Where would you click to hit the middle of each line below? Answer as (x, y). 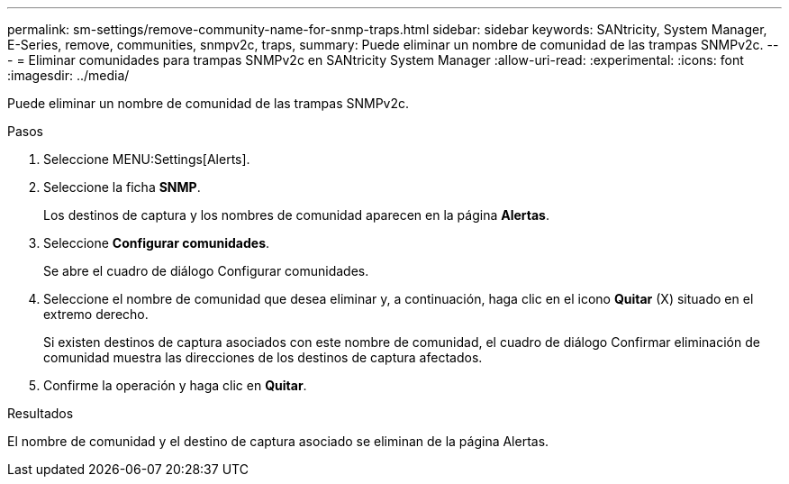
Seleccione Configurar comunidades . (157, 243)
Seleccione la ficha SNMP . (122, 187)
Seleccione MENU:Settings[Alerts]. (147, 159)
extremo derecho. (96, 314)
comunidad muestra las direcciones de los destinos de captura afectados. (263, 357)
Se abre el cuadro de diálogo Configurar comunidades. (206, 271)
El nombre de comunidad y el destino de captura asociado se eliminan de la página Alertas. (278, 441)
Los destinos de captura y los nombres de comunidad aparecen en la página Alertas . (297, 215)
